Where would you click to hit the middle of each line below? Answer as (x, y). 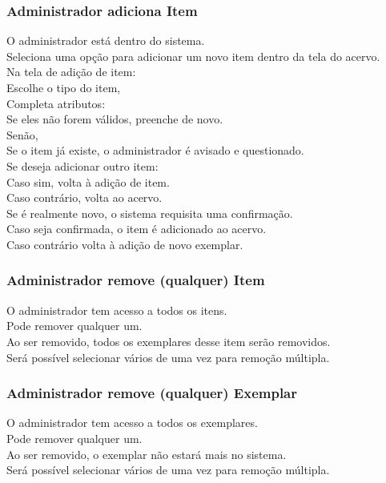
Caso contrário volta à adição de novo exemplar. (125, 244)
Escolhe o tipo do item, (64, 87)
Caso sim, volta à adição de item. (88, 181)
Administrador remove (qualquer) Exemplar (152, 393)
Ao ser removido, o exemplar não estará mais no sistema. (147, 454)
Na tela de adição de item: (71, 72)
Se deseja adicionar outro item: (82, 165)
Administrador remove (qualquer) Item (136, 280)
